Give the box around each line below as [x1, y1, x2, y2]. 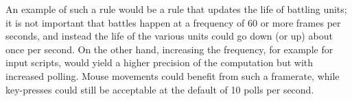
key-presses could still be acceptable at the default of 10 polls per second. [5, 82, 314, 96]
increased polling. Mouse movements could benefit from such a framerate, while [5, 68, 340, 83]
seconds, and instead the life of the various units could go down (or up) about [5, 29, 333, 43]
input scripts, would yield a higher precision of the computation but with [5, 55, 314, 70]
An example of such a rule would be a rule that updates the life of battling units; [5, 2, 347, 16]
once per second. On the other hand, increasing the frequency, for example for [5, 42, 333, 56]
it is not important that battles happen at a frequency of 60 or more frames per [5, 15, 341, 29]
